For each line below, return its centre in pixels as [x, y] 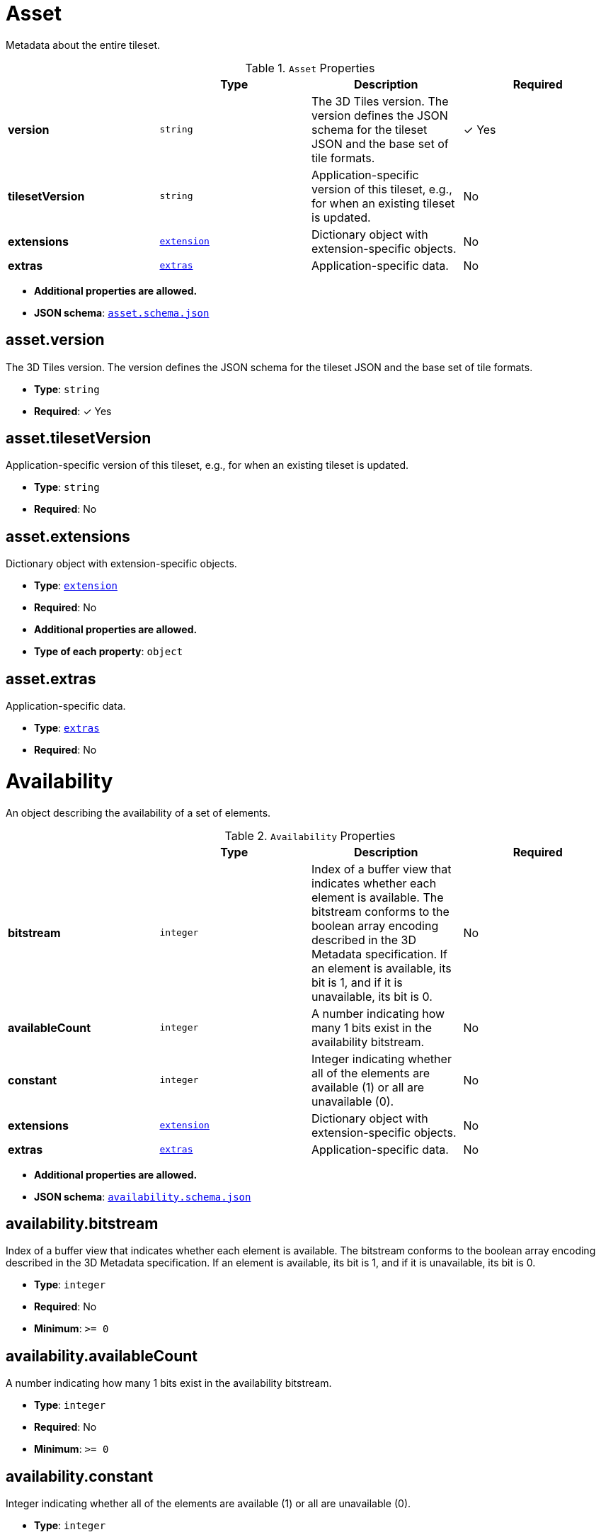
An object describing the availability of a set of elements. [138, 812]
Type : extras [67, 728]
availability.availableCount [102, 1356]
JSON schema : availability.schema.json [143, 1196]
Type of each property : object [109, 652]
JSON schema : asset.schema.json [122, 312]
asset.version [55, 340]
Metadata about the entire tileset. [83, 45]
